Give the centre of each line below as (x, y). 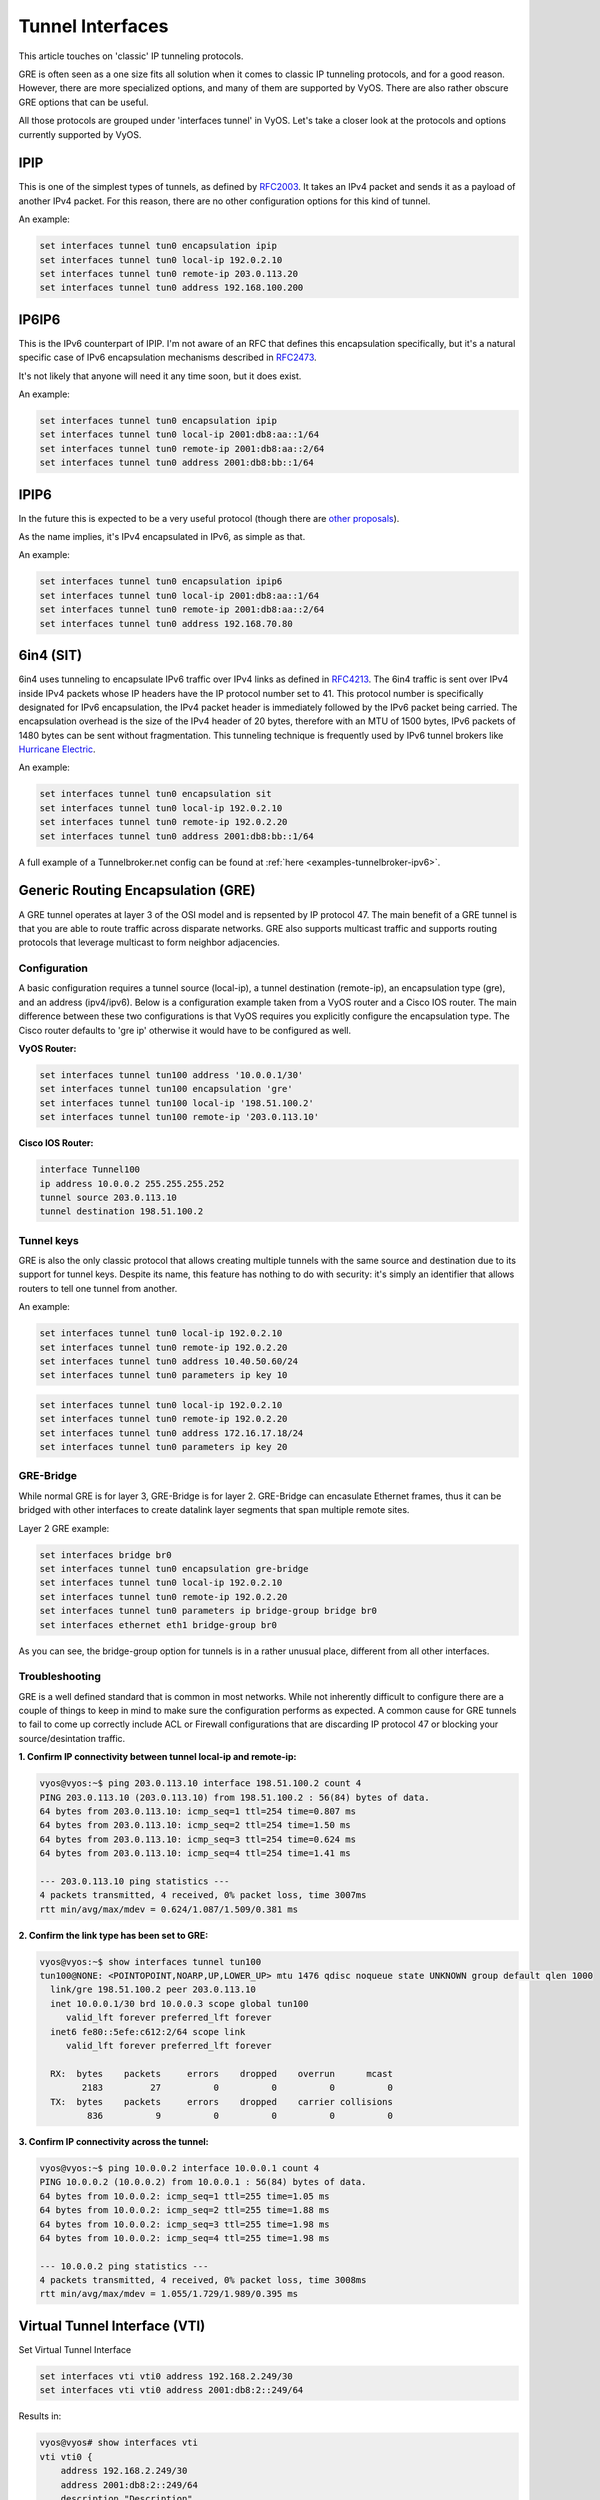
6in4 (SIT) (50, 655)
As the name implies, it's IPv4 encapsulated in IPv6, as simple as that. (162, 537)
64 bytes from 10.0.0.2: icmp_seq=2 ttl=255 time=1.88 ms (184, 2210)
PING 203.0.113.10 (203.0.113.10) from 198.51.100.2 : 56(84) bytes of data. (234, 1797)
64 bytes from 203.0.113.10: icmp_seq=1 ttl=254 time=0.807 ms (198, 1811)
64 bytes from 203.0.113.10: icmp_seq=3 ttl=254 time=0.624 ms (198, 1839)
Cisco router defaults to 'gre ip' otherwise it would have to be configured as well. (185, 1030)
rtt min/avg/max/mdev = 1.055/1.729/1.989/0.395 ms (169, 2294)
